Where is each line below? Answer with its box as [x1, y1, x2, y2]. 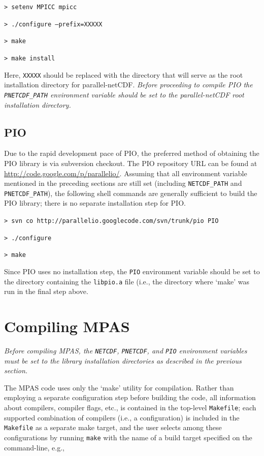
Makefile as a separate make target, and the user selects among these [4, 422, 222, 433]
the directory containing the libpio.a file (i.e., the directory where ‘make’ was [4, 276, 249, 286]
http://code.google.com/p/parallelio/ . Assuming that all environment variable [4, 168, 247, 178]
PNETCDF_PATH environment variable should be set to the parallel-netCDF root [4, 89, 244, 100]
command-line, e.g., [4, 442, 64, 452]
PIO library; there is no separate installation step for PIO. [4, 198, 186, 208]
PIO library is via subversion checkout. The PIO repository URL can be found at [4, 157, 257, 168]
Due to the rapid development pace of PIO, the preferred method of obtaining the [4, 148, 259, 158]
